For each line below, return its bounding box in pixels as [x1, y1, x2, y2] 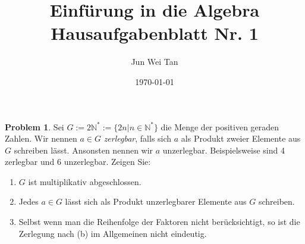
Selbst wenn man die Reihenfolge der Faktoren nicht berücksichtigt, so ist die [18, 215, 300, 228]
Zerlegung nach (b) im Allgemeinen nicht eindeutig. [18, 227, 207, 239]
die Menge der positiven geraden [161, 120, 279, 133]
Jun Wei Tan [131, 55, 178, 68]
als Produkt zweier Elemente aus [181, 132, 301, 145]
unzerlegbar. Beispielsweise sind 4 [162, 143, 285, 156]
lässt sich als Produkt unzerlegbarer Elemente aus [65, 195, 247, 208]
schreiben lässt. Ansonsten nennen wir [14, 143, 153, 156]
